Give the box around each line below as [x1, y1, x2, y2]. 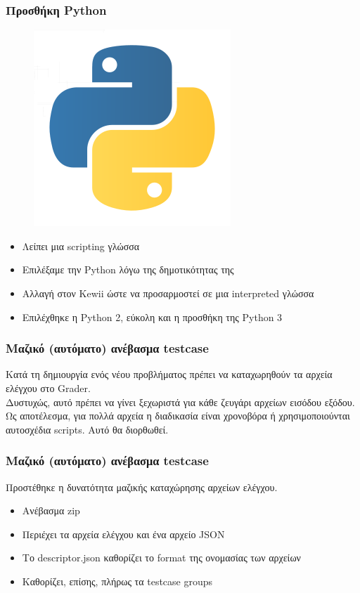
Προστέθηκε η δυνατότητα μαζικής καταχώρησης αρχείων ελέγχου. [6, 479, 278, 494]
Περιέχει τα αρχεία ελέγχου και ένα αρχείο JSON [22, 526, 225, 541]
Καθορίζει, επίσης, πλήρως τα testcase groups [22, 573, 213, 588]
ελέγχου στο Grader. [6, 381, 91, 395]
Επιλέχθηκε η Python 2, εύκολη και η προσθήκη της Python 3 [22, 309, 283, 324]
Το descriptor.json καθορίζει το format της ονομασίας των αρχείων [22, 550, 301, 565]
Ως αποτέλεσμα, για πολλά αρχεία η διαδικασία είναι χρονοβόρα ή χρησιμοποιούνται [6, 408, 350, 423]
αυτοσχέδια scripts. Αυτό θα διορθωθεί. [6, 422, 169, 436]
